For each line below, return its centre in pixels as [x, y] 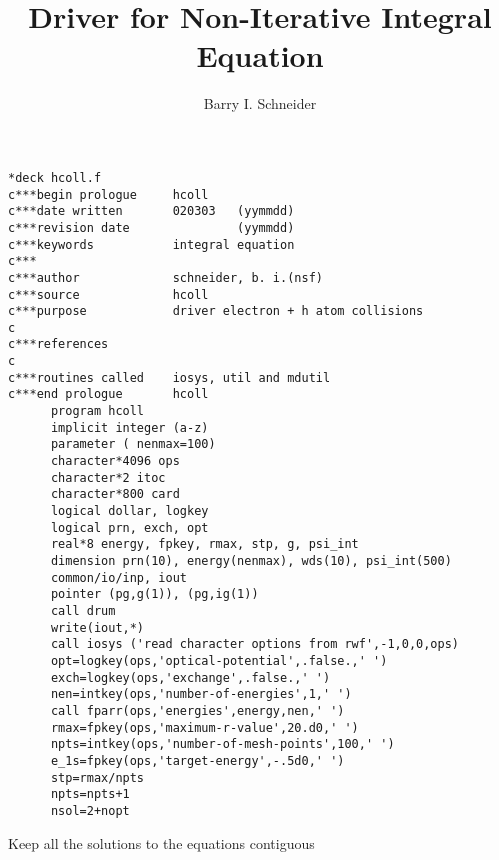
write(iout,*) [97, 627]
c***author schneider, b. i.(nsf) [165, 277]
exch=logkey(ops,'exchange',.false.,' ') [190, 677]
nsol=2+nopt [90, 810]
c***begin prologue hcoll [108, 194]
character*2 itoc [108, 477]
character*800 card [115, 494]
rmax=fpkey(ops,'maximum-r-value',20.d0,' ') [204, 727]
